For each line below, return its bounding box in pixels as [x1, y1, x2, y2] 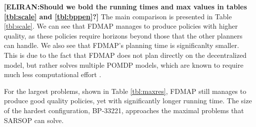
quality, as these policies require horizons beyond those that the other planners [4, 30, 243, 41]
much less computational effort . [4, 69, 101, 80]
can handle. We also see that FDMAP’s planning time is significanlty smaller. [4, 40, 239, 50]
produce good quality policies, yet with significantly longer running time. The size [4, 95, 252, 106]
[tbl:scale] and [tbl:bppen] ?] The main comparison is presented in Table [4, 11, 232, 21]
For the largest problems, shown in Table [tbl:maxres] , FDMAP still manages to [4, 85, 247, 96]
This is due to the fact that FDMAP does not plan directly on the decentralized [4, 49, 247, 60]
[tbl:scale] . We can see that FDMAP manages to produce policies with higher [4, 21, 238, 31]
